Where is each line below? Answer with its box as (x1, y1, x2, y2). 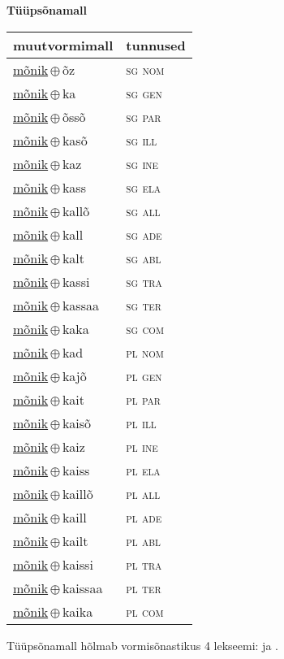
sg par (126, 106, 161, 126)
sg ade (126, 224, 162, 244)
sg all (126, 201, 161, 220)
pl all (126, 483, 161, 503)
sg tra (126, 271, 162, 291)
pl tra (126, 554, 162, 574)
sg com (126, 319, 164, 338)
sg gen (126, 83, 162, 102)
